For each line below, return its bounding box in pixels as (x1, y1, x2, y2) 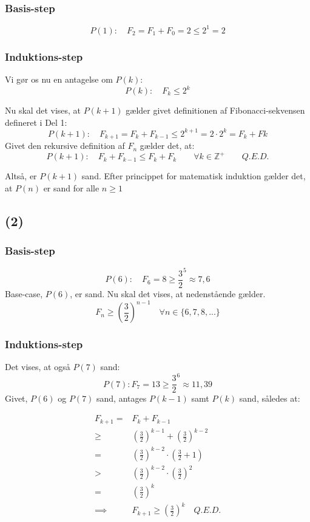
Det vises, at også (5, 360, 70, 373)
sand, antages (96, 392, 147, 405)
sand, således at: (239, 392, 300, 405)
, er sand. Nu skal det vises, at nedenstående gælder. (70, 287, 266, 300)
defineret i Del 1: (5, 115, 67, 128)
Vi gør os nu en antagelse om (5, 72, 113, 85)
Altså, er (5, 170, 37, 182)
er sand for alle (43, 181, 99, 194)
